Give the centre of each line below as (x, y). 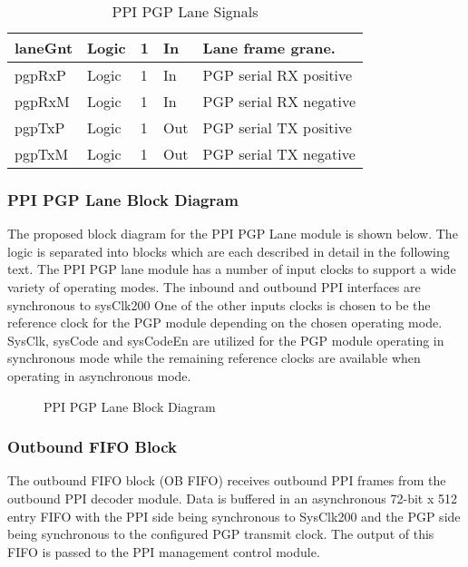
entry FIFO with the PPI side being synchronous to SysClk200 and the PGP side (234, 516)
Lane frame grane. (269, 48)
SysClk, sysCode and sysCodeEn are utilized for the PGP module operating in (226, 340)
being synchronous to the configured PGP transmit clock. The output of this (221, 534)
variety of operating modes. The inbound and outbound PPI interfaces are (214, 287)
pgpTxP (40, 127)
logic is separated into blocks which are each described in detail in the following (229, 251)
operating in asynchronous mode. (99, 375)
